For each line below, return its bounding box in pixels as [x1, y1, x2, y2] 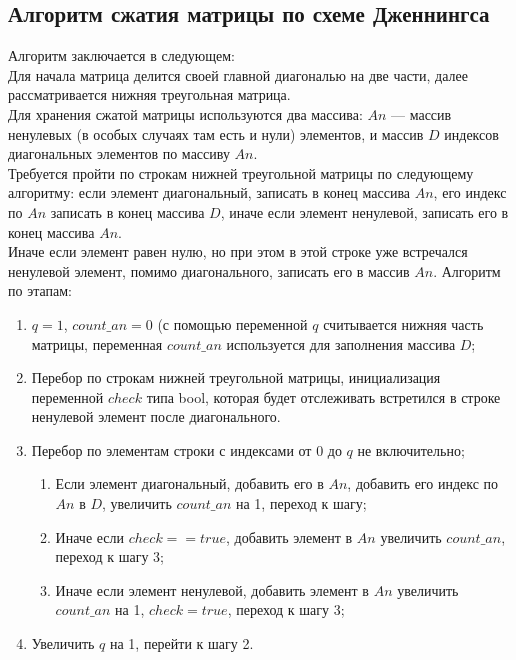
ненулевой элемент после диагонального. [31, 406, 281, 427]
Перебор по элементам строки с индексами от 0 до [31, 439, 342, 460]
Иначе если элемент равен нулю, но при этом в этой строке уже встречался [8, 241, 468, 262]
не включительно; [357, 439, 465, 460]
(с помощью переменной [157, 313, 308, 334]
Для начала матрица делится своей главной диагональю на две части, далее [8, 64, 468, 85]
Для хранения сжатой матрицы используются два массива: [8, 103, 363, 124]
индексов [444, 123, 499, 144]
